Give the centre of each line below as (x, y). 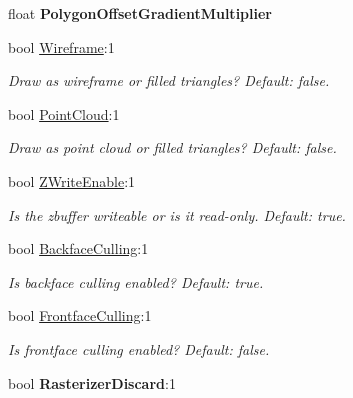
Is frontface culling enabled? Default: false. (139, 348)
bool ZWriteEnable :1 (72, 180)
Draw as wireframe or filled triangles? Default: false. (169, 80)
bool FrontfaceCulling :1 (80, 315)
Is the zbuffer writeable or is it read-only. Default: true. (177, 214)
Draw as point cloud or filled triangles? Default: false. (172, 147)
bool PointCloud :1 (64, 113)
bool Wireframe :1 (61, 46)
